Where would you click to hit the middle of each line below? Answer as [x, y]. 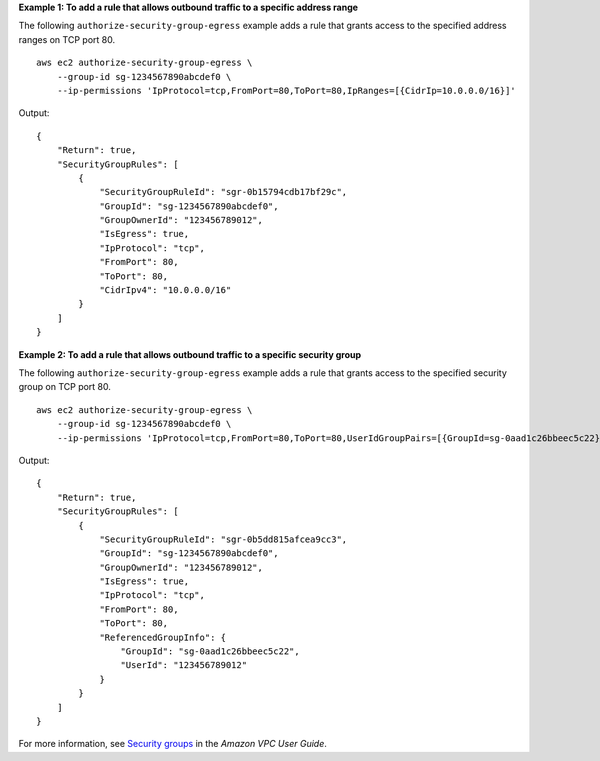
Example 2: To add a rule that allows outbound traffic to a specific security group [190, 354]
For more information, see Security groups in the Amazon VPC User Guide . [172, 744]
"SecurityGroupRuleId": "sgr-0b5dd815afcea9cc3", [223, 539]
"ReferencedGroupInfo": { [163, 637]
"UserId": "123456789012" [184, 665]
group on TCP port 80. [65, 387]
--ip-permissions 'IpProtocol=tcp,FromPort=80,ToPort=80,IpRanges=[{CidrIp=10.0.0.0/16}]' [286, 90]
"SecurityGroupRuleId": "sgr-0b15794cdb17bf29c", [223, 192]
